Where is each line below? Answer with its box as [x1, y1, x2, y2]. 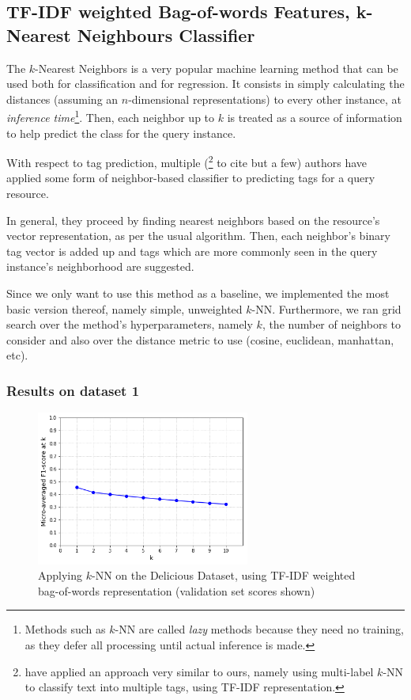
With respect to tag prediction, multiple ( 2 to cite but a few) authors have [6, 152, 368, 170]
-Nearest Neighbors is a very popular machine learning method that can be [35, 59, 398, 76]
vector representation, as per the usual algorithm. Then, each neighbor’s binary [6, 227, 390, 244]
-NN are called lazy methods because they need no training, [115, 621, 404, 637]
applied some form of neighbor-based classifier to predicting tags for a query [6, 169, 375, 186]
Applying [38, 567, 83, 584]
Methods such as [25, 621, 106, 637]
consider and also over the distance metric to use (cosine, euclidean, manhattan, [6, 331, 394, 348]
